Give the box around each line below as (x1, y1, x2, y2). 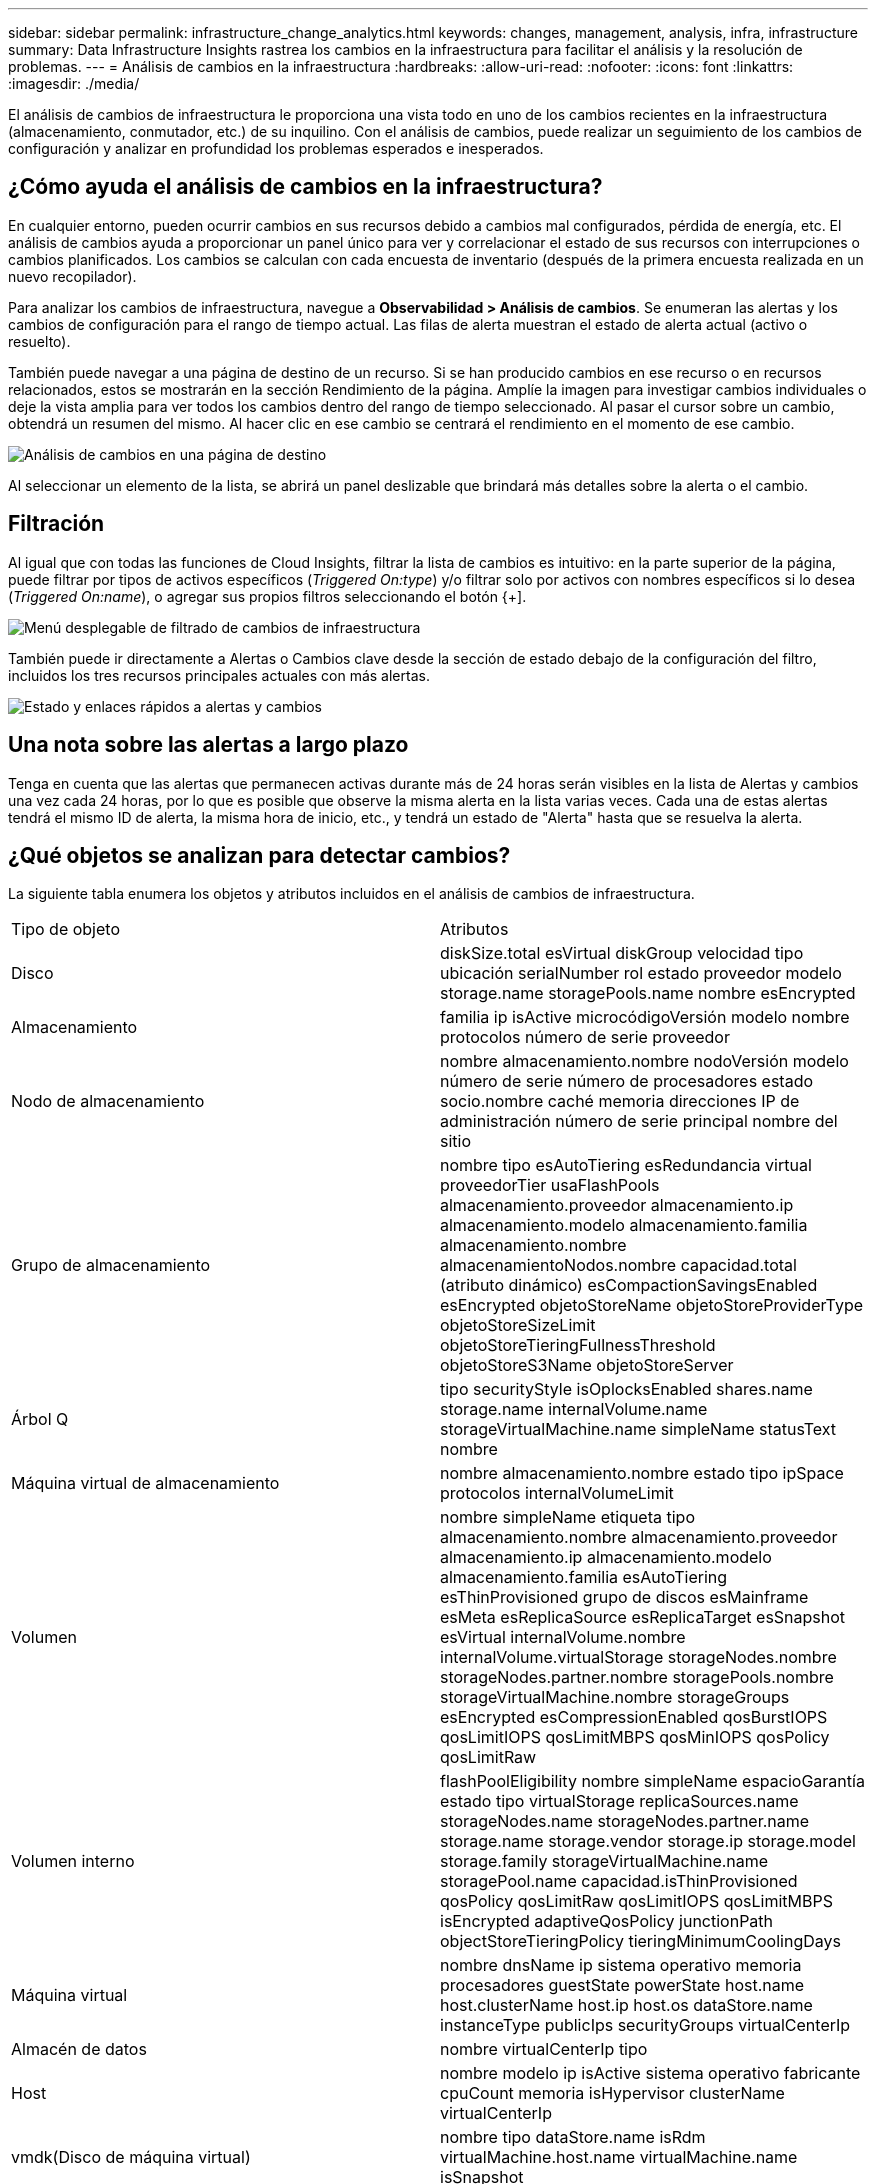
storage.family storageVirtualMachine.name (440, 1851, 769, 1872)
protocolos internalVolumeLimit (440, 1483, 674, 1504)
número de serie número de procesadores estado (440, 1071, 814, 1092)
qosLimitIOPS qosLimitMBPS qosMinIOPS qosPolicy (440, 1727, 830, 1748)
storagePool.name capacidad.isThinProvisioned (440, 1871, 798, 1892)
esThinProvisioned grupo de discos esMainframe (440, 1587, 809, 1608)
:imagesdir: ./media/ (8, 75, 140, 92)
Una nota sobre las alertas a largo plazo (8, 732, 409, 758)
